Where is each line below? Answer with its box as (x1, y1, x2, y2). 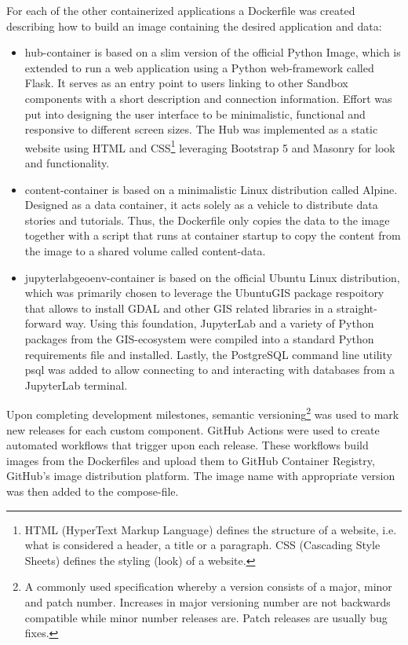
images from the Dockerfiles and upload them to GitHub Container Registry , (6, 452, 375, 468)
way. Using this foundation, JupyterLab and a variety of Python (65, 315, 374, 332)
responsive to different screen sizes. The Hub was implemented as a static (24, 121, 378, 137)
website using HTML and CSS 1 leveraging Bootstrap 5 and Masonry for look (24, 137, 395, 156)
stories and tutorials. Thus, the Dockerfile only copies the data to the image (24, 211, 390, 228)
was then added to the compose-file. (6, 482, 179, 499)
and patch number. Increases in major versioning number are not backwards (24, 593, 391, 610)
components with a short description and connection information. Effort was (24, 90, 392, 106)
